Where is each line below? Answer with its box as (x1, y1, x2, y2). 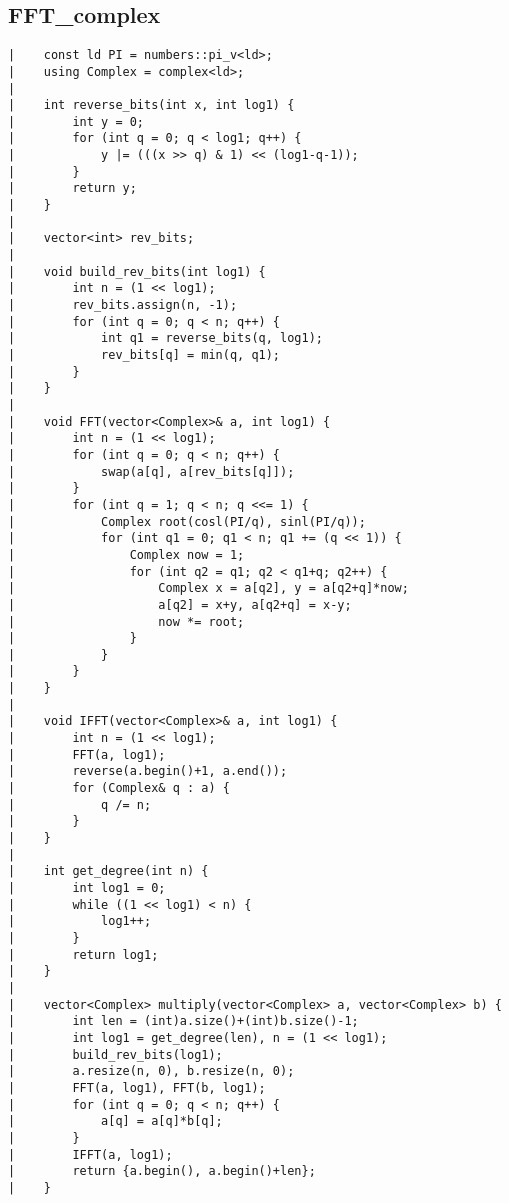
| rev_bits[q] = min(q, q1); (8, 348, 281, 363)
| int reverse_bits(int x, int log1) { (8, 98, 295, 113)
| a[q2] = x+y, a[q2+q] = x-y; (8, 597, 352, 612)
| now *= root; (8, 614, 245, 629)
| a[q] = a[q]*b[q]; (8, 1114, 223, 1129)
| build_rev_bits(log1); (8, 1047, 223, 1062)
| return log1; (8, 947, 159, 962)
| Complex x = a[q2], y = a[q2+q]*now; (8, 581, 409, 596)
